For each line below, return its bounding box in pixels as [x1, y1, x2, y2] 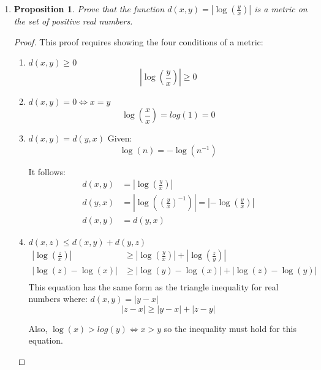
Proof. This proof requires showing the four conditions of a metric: [13, 35, 263, 48]
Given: [107, 132, 132, 145]
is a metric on [254, 2, 308, 15]
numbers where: [28, 292, 88, 305]
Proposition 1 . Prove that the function [13, 2, 165, 15]
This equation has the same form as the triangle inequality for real [28, 280, 279, 293]
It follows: [28, 165, 66, 178]
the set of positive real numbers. [13, 15, 133, 27]
